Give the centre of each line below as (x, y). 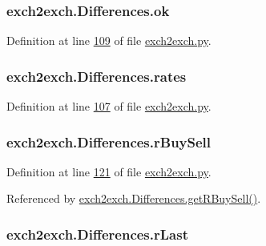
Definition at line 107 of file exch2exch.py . (109, 106)
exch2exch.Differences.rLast (97, 234)
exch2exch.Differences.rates (97, 76)
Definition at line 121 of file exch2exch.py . (109, 171)
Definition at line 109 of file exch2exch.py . (109, 40)
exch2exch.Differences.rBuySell (109, 141)
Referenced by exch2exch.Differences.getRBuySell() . (134, 198)
